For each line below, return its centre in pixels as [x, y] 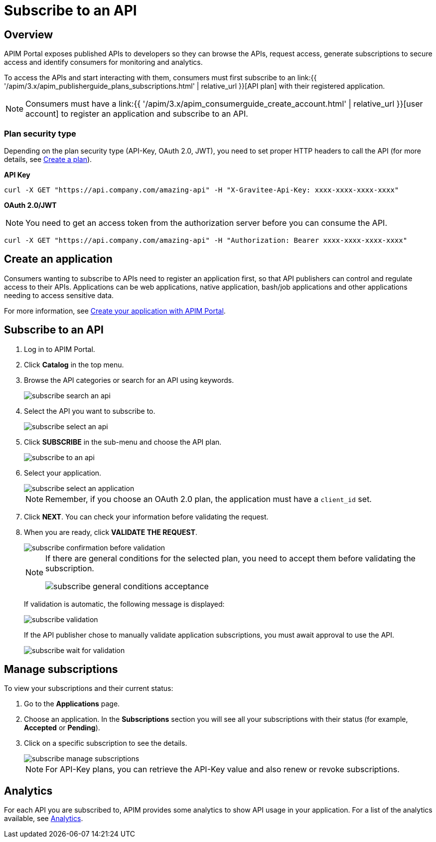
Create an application [58, 259]
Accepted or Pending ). [62, 728]
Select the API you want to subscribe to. [90, 411]
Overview [29, 34]
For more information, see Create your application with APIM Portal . [115, 311]
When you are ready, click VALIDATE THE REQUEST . [111, 532]
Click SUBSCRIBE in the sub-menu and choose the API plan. [123, 442]
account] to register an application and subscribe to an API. [137, 114]
